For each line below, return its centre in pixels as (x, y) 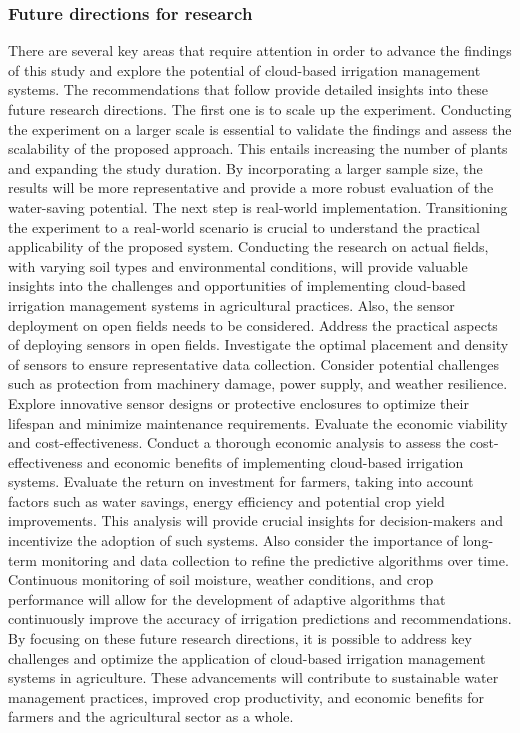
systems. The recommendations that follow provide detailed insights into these (248, 89)
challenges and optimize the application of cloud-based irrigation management (247, 657)
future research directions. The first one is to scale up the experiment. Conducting (260, 109)
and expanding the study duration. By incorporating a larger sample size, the (245, 167)
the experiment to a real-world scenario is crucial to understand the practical (244, 226)
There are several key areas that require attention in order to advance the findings (260, 50)
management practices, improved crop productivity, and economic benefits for (246, 696)
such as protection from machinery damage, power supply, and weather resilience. (258, 383)
